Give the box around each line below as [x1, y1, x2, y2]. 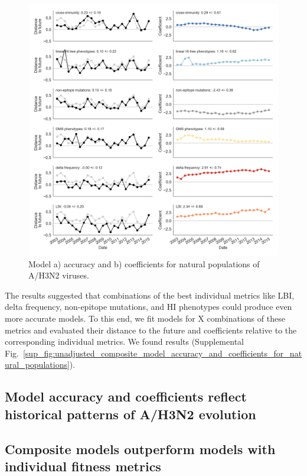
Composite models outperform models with [5, 439, 276, 458]
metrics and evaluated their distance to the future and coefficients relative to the [5, 323, 297, 336]
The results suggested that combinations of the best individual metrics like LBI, [5, 289, 295, 301]
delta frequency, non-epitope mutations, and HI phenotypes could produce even [5, 300, 292, 313]
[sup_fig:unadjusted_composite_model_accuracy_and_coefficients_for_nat [22, 347, 302, 359]
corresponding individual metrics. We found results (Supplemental [5, 335, 244, 348]
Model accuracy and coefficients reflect [5, 387, 247, 406]
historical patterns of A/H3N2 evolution [5, 404, 256, 423]
